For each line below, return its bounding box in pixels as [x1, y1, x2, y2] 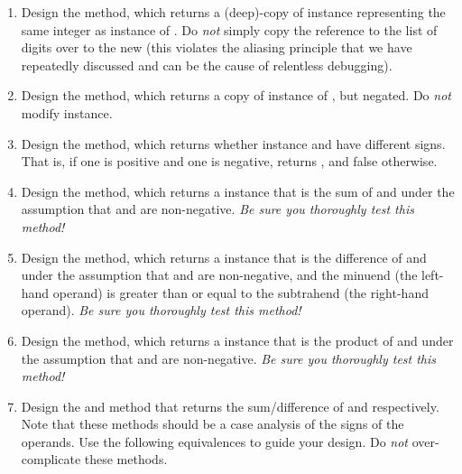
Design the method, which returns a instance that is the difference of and [21, 247, 427, 266]
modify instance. [21, 103, 113, 122]
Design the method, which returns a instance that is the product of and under [21, 330, 454, 349]
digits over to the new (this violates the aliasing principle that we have [21, 38, 412, 57]
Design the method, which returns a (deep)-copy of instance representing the [21, 3, 446, 21]
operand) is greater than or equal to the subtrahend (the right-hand [52, 283, 429, 302]
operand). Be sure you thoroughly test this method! [21, 301, 301, 320]
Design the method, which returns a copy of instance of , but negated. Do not [21, 86, 451, 105]
